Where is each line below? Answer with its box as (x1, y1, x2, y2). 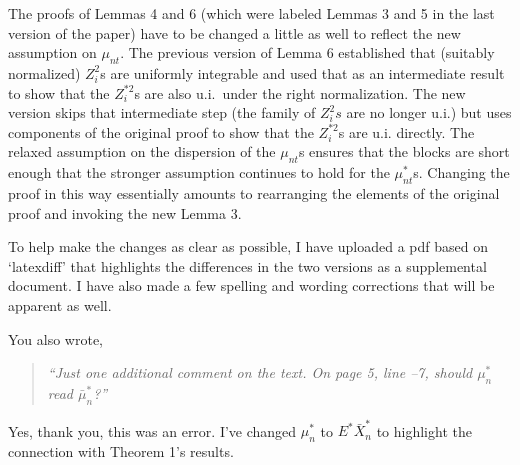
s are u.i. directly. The (338, 121, 475, 142)
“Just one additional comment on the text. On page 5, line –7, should (47, 362, 473, 383)
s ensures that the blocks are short (298, 141, 510, 162)
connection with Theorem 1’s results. (8, 441, 234, 462)
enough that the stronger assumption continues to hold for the (8, 162, 390, 183)
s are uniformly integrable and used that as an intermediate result (100, 62, 505, 83)
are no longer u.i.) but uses (346, 102, 512, 123)
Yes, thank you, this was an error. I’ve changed (8, 420, 297, 441)
